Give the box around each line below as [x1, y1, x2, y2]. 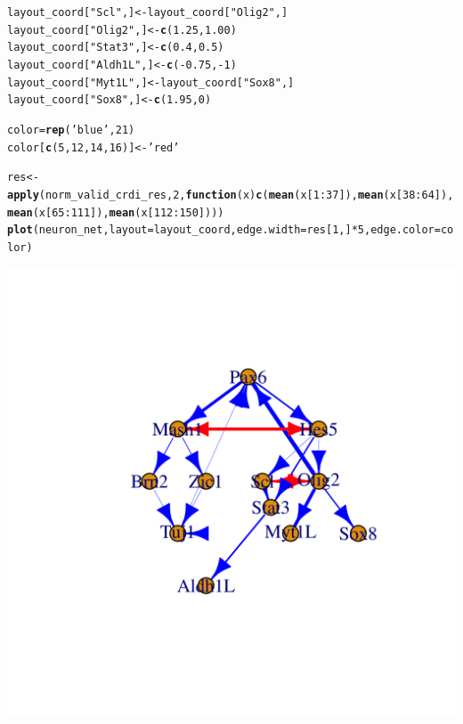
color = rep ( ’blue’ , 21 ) [7, 123, 135, 136]
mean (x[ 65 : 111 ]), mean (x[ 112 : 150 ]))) [7, 206, 224, 219]
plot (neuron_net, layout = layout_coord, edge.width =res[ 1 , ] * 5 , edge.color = [7, 224, 441, 237]
